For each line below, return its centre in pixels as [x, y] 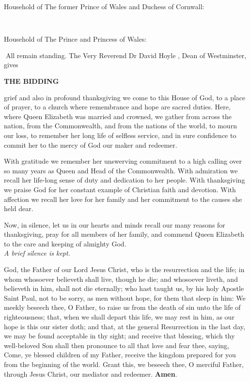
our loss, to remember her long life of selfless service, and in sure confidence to [120, 135]
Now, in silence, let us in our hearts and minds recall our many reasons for [115, 224]
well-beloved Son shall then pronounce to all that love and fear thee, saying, [117, 345]
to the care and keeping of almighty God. [65, 243]
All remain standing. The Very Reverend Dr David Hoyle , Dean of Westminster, [126, 55]
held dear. [19, 208]
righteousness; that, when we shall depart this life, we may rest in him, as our [119, 317]
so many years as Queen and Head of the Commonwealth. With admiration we [121, 170]
